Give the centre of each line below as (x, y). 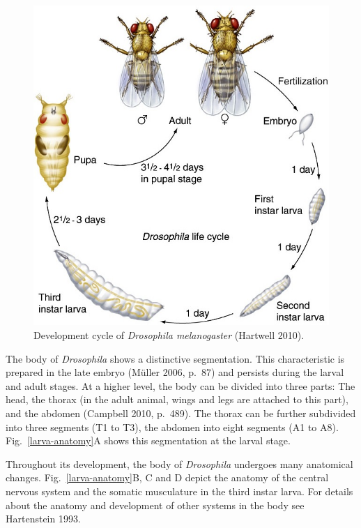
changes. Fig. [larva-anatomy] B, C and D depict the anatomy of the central (167, 477)
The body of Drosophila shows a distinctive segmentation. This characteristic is (175, 358)
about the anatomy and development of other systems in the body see (155, 505)
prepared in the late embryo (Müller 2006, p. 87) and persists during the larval (175, 372)
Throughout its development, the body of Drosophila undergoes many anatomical (179, 463)
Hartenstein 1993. (43, 519)
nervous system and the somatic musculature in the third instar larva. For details (179, 491)
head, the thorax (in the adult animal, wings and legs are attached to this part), (177, 399)
